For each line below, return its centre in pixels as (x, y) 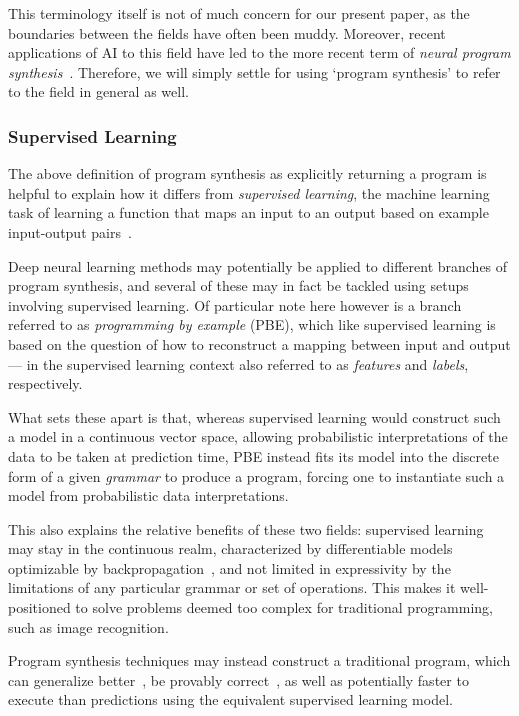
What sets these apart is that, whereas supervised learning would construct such (254, 416)
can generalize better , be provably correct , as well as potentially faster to (238, 679)
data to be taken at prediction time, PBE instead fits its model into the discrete (253, 455)
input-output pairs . (70, 231)
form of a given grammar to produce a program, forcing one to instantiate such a (256, 475)
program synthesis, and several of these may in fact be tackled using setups (238, 285)
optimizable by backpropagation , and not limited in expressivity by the (229, 567)
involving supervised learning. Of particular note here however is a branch (235, 304)
